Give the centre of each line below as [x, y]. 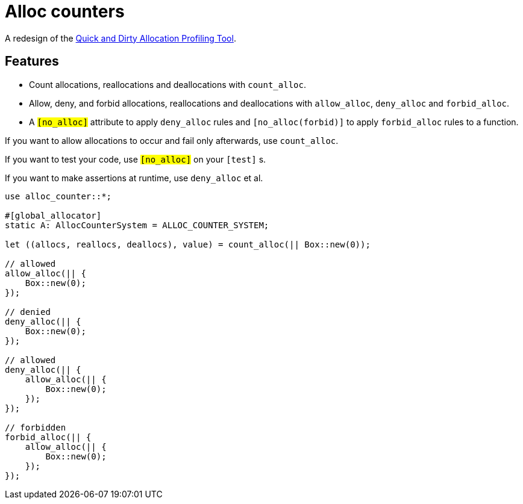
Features [32, 61]
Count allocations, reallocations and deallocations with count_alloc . [168, 84]
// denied [28, 312]
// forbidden [36, 427]
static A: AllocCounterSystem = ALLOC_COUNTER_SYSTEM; [137, 225]
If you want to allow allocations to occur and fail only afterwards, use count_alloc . [172, 140]
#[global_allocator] [53, 215]
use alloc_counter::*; [58, 196]
